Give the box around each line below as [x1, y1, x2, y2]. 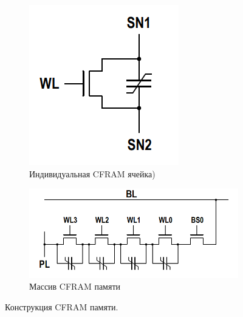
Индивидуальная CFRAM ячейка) [29, 167, 156, 180]
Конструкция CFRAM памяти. [5, 301, 118, 313]
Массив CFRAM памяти [29, 280, 121, 293]
